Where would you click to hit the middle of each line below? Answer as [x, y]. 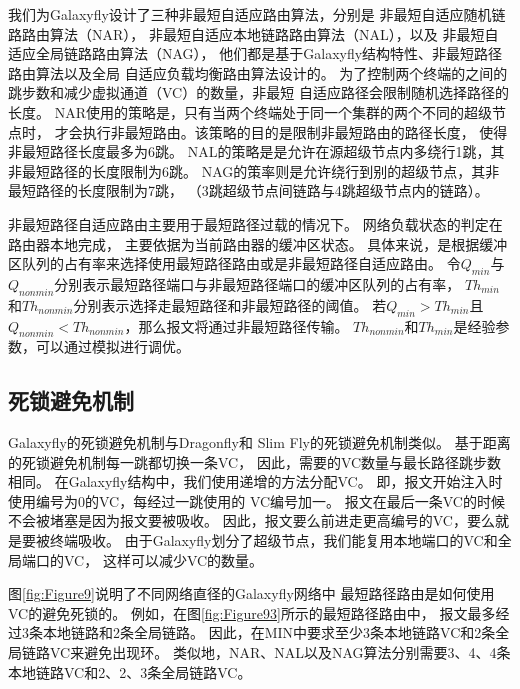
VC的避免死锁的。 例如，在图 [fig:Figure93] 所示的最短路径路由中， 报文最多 [252, 612]
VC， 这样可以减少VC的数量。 [163, 559]
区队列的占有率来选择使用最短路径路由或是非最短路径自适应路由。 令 [234, 263]
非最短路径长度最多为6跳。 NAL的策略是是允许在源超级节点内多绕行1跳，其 [256, 151]
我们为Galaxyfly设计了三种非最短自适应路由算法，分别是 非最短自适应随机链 [257, 14]
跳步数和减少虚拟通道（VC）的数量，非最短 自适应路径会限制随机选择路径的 [258, 92]
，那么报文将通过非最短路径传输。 [236, 325]
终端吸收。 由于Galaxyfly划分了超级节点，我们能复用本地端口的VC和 [273, 540]
